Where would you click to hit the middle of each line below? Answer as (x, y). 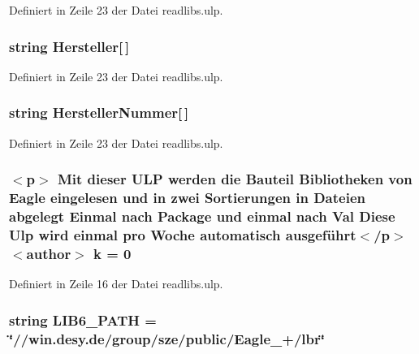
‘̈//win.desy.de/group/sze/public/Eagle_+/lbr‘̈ (167, 338)
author (49, 253)
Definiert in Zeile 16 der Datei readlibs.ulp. (116, 284)
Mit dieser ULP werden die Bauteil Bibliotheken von (235, 179)
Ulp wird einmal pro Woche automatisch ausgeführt (183, 234)
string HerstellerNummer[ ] (99, 112)
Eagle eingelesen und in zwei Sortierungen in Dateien (187, 198)
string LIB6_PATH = (83, 319)
